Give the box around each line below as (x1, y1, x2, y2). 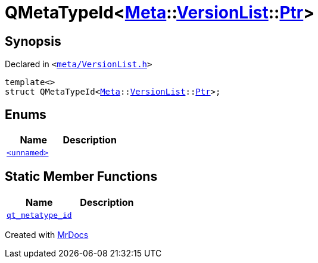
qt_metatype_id (7, 210, 72, 220)
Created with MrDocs (5, 229, 89, 240)
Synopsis (5, 33, 61, 49)
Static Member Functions (5, 169, 158, 184)
